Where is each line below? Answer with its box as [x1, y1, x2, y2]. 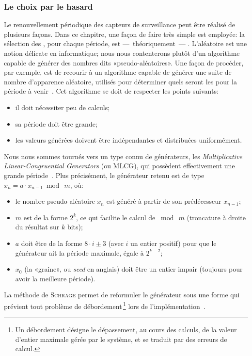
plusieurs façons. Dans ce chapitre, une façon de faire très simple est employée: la [4, 29, 245, 39]
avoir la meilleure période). [15, 273, 95, 283]
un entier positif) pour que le [130, 238, 217, 248]
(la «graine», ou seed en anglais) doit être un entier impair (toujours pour [24, 264, 243, 274]
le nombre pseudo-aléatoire [15, 196, 95, 206]
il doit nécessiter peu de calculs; [15, 102, 110, 112]
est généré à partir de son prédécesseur [106, 196, 221, 206]
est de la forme [23, 212, 68, 222]
